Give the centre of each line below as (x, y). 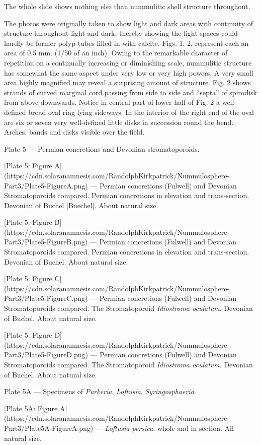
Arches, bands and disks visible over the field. (74, 132)
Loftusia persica (129, 428)
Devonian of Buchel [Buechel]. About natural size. (81, 205)
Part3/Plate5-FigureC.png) (46, 298)
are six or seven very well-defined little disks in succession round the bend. (119, 122)
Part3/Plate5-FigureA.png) (46, 185)
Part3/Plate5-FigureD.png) (46, 355)
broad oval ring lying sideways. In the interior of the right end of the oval (141, 112)
